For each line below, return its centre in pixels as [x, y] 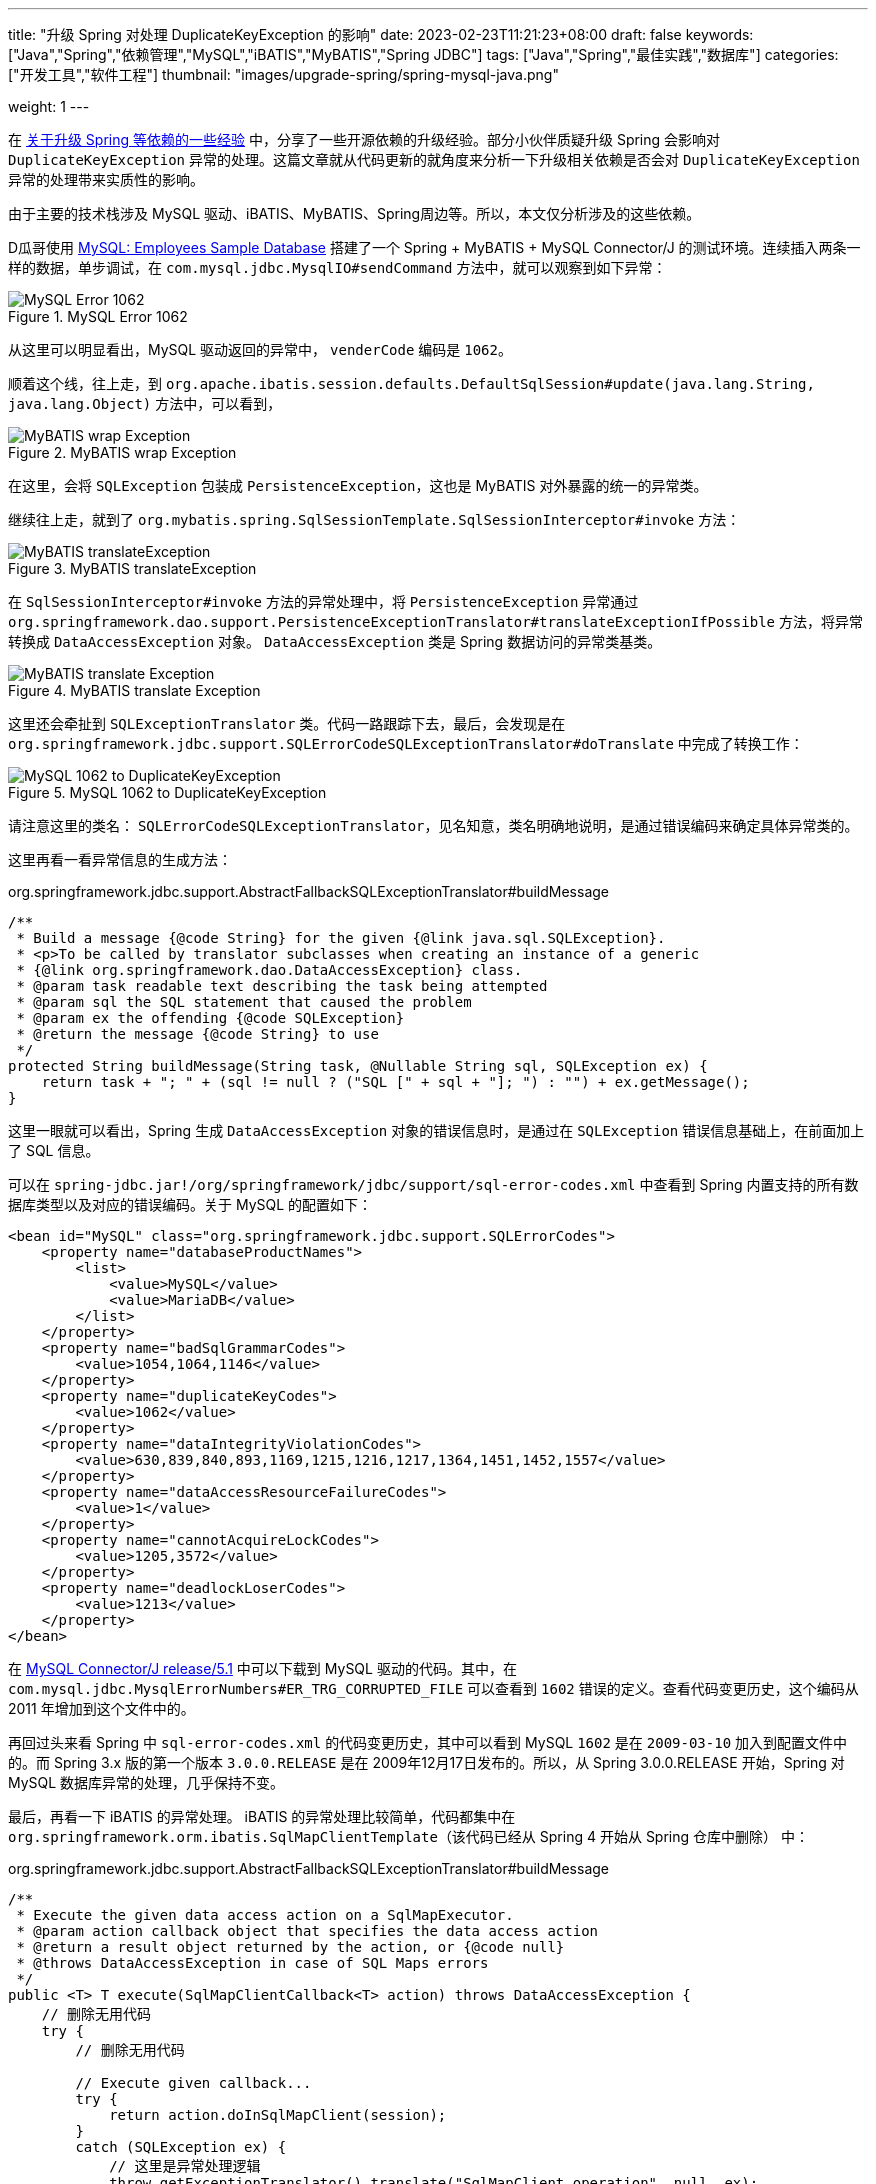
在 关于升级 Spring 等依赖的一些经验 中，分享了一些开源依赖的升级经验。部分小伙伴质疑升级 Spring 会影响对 [364, 139]
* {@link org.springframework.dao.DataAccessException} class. [269, 970]
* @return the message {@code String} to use [197, 1034]
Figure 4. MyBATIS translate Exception [134, 690]
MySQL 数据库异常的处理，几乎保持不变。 [146, 1782]
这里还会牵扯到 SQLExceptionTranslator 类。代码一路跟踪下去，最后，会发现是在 [287, 723]
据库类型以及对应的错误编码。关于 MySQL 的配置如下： [190, 1204]
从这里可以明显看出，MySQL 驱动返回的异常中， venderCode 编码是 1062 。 [260, 349]
